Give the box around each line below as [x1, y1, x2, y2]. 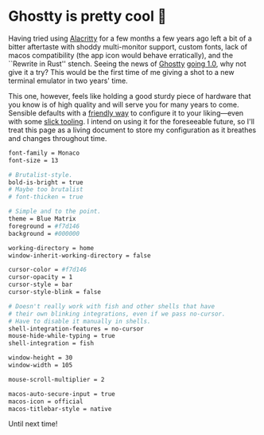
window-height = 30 [8, 354, 73, 362]
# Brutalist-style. [8, 170, 73, 178]
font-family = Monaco [8, 149, 80, 157]
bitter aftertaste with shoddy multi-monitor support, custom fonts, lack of [8, 41, 248, 51]
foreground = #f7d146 [8, 222, 80, 230]
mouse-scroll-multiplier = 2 [8, 375, 105, 383]
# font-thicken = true [8, 193, 83, 202]
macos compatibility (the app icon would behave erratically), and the [8, 50, 233, 60]
